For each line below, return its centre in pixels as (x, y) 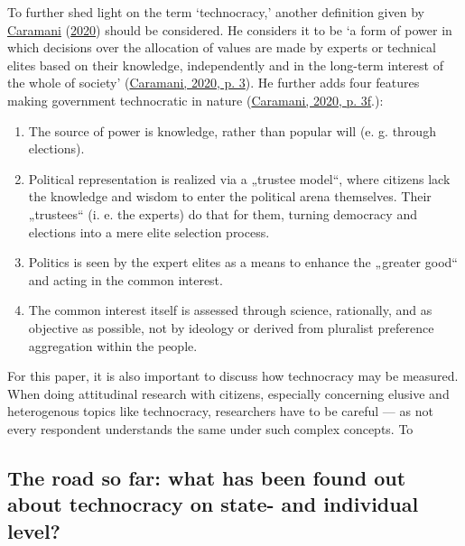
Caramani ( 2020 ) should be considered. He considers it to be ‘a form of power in (230, 29)
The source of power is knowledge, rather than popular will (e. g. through (232, 130)
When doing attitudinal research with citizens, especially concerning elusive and (228, 393)
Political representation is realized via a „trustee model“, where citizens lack (239, 178)
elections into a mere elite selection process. (149, 231)
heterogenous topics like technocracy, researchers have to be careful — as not (220, 411)
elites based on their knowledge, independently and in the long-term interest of (225, 65)
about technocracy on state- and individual (213, 504)
